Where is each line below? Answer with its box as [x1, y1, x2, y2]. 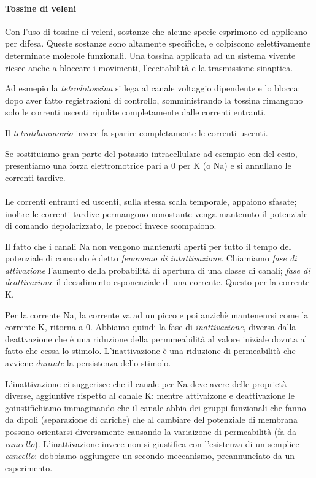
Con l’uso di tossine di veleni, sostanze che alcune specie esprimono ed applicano [5, 25, 307, 37]
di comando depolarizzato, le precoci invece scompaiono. [5, 219, 217, 232]
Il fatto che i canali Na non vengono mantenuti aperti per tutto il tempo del [5, 239, 291, 252]
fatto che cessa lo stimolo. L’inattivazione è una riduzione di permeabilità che [5, 344, 296, 357]
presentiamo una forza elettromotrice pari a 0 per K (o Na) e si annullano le [5, 159, 291, 172]
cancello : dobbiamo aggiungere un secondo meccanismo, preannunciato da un [5, 449, 295, 462]
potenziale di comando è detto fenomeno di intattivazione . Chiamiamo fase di [5, 252, 297, 264]
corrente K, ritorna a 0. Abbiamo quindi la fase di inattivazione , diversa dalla [5, 320, 296, 333]
